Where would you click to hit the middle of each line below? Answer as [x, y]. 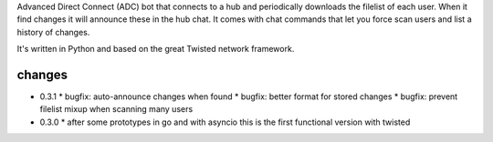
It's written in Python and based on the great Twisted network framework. [156, 49]
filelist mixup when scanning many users [116, 109]
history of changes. [53, 32]
